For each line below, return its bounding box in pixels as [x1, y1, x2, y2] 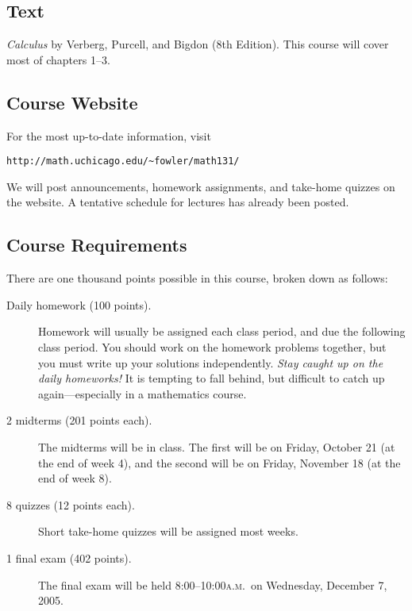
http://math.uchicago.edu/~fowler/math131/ [6, 156, 240, 167]
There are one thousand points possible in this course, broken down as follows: [6, 270, 388, 286]
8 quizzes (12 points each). [6, 496, 135, 513]
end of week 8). [38, 470, 112, 486]
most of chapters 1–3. [6, 51, 110, 67]
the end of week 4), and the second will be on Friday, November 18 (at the [38, 454, 401, 471]
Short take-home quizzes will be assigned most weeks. [38, 523, 298, 540]
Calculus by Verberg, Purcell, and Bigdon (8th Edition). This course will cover [6, 36, 389, 52]
